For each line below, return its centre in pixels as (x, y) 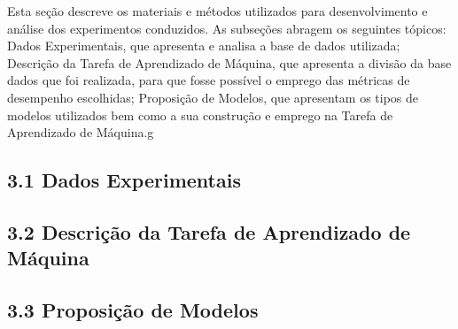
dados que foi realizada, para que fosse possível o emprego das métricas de (209, 80)
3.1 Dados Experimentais (124, 180)
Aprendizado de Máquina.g (81, 132)
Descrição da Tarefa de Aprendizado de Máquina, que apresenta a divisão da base (229, 62)
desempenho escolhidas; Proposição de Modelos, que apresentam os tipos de (213, 97)
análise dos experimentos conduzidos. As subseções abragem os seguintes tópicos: (227, 28)
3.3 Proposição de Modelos (133, 310)
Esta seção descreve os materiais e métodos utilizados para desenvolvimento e (217, 11)
